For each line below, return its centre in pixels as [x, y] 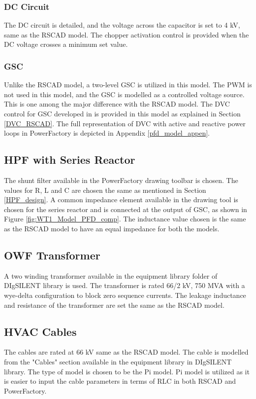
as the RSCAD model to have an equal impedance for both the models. [112, 228]
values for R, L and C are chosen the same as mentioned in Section [105, 190]
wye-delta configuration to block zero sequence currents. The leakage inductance [125, 295]
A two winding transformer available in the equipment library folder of [111, 275]
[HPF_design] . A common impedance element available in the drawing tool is [121, 199]
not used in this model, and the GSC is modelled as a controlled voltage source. [124, 94]
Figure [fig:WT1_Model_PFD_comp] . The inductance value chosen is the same [125, 219]
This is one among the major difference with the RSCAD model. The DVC [117, 104]
